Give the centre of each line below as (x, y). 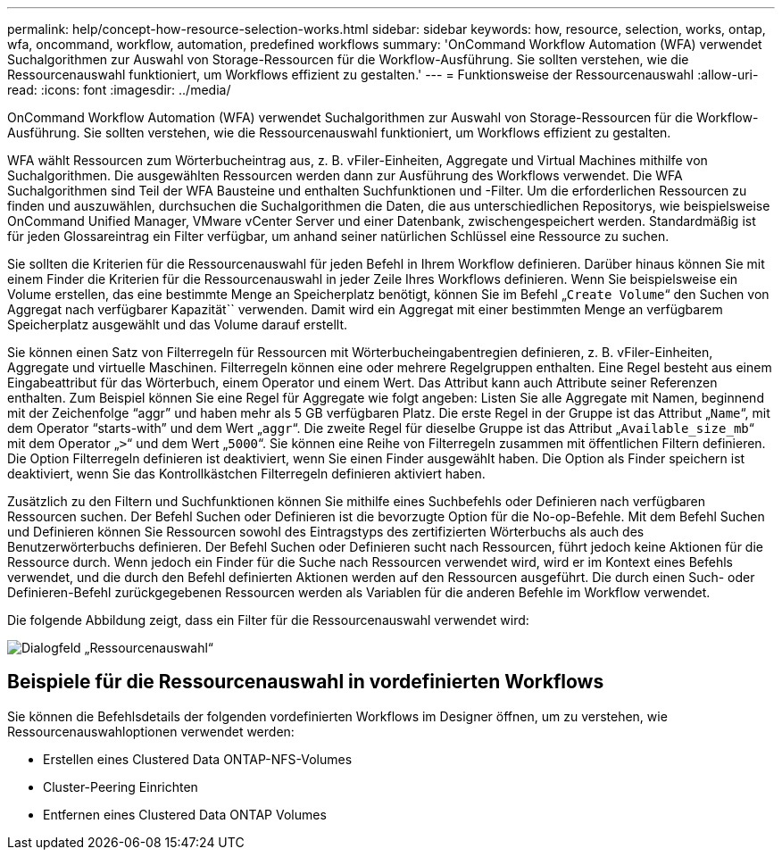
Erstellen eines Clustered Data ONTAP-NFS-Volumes (198, 759)
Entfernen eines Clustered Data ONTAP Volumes (185, 814)
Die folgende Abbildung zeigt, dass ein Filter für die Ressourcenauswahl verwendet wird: (268, 620)
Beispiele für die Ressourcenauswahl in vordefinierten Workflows (306, 682)
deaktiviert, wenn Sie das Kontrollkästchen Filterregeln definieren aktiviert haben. (246, 474)
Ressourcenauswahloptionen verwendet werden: (151, 731)
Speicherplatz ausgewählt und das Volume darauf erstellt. (178, 324)
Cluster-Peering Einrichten (121, 786)
